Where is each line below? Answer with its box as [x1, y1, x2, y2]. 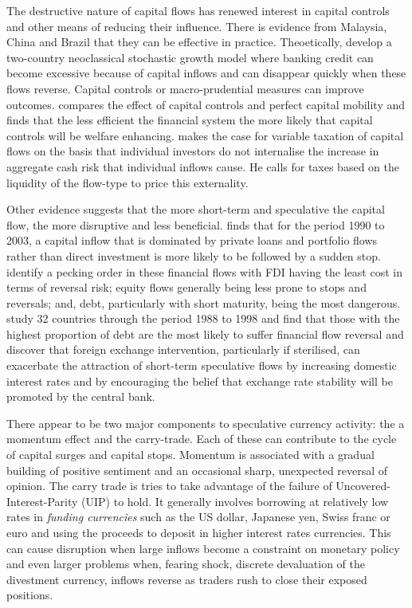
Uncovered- [335, 477, 390, 494]
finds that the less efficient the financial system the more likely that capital [6, 112, 373, 128]
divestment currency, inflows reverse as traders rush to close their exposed [6, 571, 367, 587]
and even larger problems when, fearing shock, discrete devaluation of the [6, 555, 365, 572]
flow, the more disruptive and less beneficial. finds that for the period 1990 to [6, 216, 385, 233]
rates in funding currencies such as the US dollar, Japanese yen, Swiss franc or [6, 508, 390, 525]
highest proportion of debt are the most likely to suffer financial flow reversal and [6, 325, 404, 342]
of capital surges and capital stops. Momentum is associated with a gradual [6, 446, 375, 463]
